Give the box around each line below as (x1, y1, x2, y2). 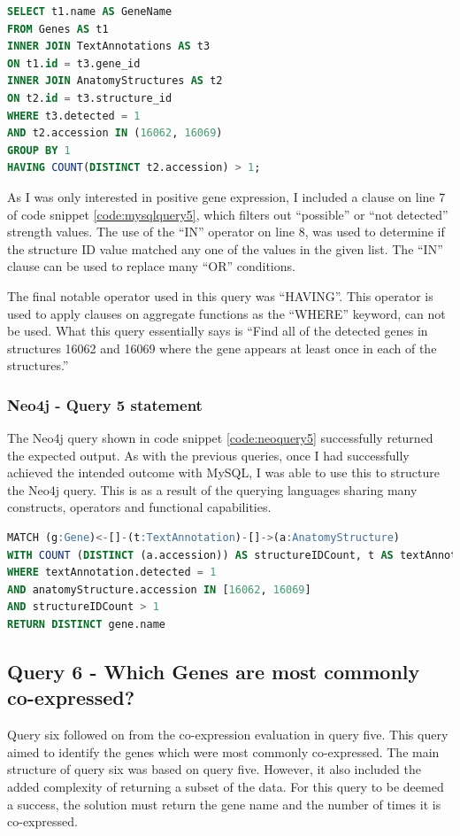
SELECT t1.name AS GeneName (7, 5, 172, 18)
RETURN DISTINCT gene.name (7, 618, 165, 631)
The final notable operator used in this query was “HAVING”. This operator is (7, 286, 433, 305)
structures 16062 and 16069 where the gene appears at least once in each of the (7, 338, 437, 357)
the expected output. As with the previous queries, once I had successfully (7, 445, 410, 464)
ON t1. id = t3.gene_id (7, 57, 141, 70)
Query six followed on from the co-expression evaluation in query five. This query (7, 725, 448, 744)
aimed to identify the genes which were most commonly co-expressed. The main (7, 742, 440, 761)
